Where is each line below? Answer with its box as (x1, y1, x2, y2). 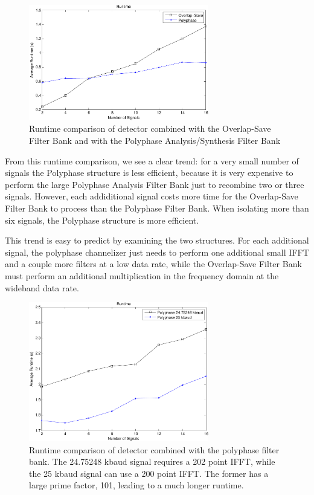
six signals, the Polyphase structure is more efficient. (5, 213, 199, 226)
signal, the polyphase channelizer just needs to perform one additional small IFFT (5, 245, 309, 258)
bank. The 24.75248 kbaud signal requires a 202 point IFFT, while (29, 455, 275, 468)
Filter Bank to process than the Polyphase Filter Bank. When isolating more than (5, 201, 309, 214)
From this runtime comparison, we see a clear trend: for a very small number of (5, 154, 299, 167)
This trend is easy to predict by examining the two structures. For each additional (5, 234, 309, 247)
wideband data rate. (5, 281, 79, 294)
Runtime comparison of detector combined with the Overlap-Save (29, 122, 271, 135)
